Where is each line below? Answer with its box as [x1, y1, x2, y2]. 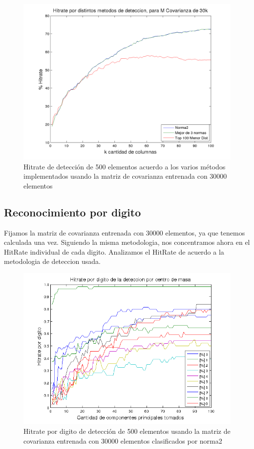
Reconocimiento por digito [4, 204, 141, 219]
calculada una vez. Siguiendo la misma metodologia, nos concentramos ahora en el [4, 237, 250, 247]
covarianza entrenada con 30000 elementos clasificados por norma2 [23, 435, 222, 446]
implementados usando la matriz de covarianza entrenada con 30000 [23, 171, 227, 181]
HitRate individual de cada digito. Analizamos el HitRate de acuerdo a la [4, 246, 224, 257]
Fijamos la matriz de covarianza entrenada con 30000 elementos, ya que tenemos [4, 227, 245, 237]
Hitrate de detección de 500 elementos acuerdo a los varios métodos [23, 161, 226, 171]
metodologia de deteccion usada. [4, 256, 101, 266]
